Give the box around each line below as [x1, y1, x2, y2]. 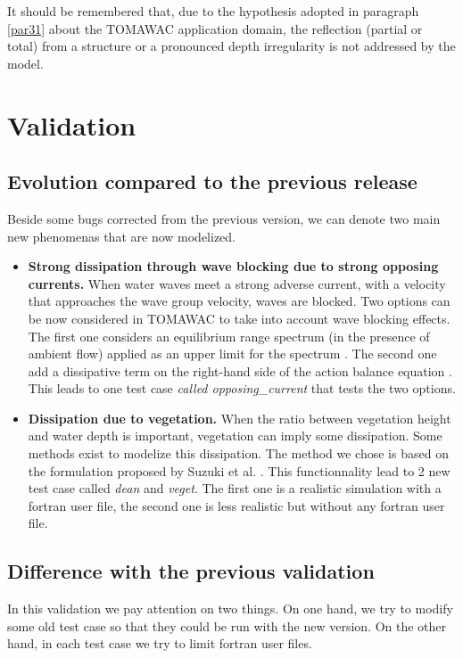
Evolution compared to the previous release [7, 168, 418, 195]
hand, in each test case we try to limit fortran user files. [7, 634, 312, 653]
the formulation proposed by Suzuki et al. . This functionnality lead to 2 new [28, 461, 451, 480]
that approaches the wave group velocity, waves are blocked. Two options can [28, 292, 451, 310]
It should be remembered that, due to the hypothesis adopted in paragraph [7, 2, 419, 20]
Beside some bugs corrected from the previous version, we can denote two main [7, 209, 441, 227]
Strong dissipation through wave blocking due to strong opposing [28, 257, 439, 276]
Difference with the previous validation [7, 557, 375, 585]
